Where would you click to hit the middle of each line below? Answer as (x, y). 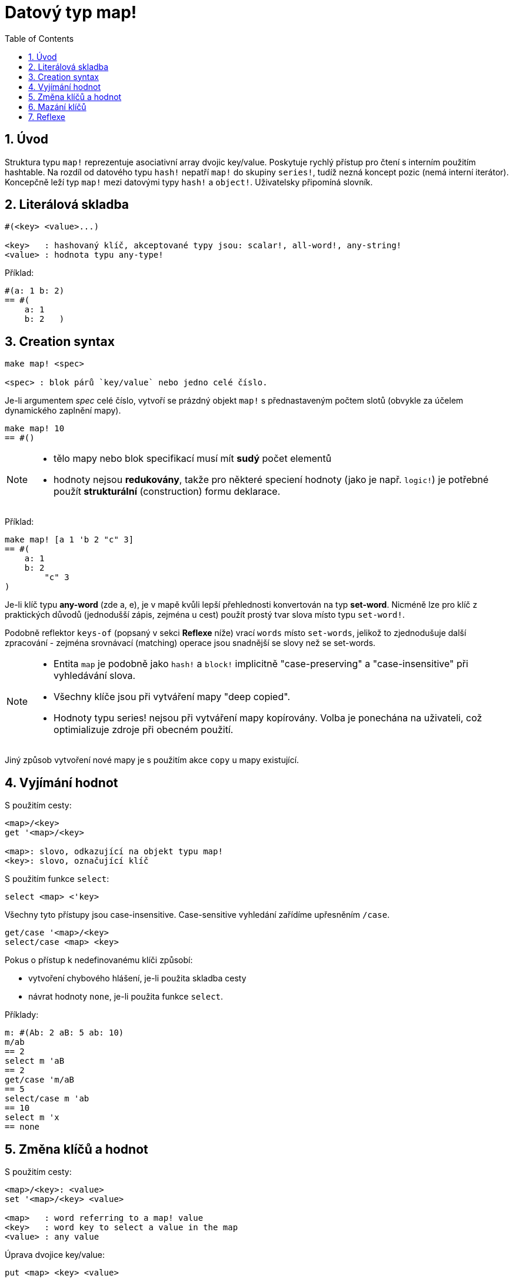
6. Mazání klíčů (57, 106)
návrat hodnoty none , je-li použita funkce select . (126, 997)
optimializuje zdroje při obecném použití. (144, 730)
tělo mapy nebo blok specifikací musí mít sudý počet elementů (193, 459)
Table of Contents (39, 38)
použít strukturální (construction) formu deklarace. (167, 492)
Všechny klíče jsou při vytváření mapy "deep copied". (172, 697)
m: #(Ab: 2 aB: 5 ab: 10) (64, 1033)
